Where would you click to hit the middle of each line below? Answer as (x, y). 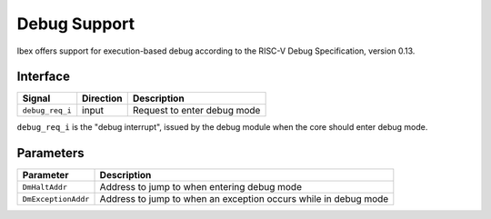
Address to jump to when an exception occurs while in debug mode (244, 199)
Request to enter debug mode (196, 111)
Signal (36, 98)
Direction (102, 98)
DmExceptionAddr (56, 199)
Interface (43, 77)
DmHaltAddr (45, 187)
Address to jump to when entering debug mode (200, 187)
